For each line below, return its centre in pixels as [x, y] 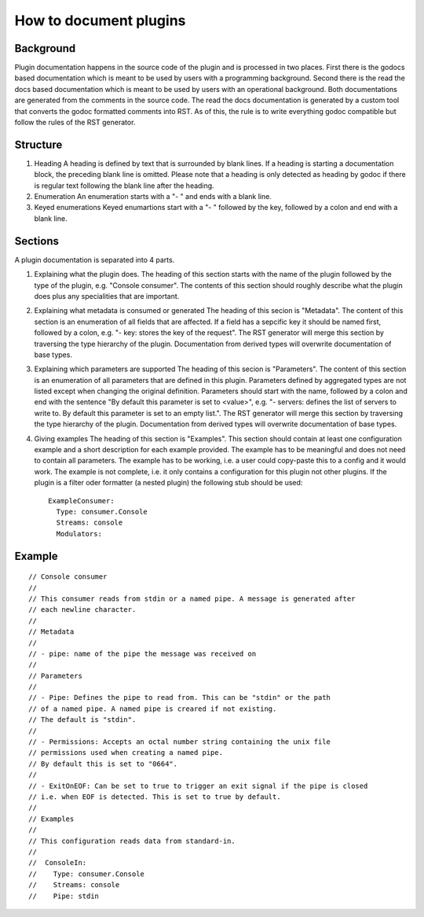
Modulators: [79, 534]
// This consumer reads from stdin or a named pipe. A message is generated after [192, 598]
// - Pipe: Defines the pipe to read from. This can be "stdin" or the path [180, 698]
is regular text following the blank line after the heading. [124, 186]
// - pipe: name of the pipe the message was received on [143, 654]
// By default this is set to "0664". [103, 764]
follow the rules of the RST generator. [75, 123]
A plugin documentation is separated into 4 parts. [95, 260]
